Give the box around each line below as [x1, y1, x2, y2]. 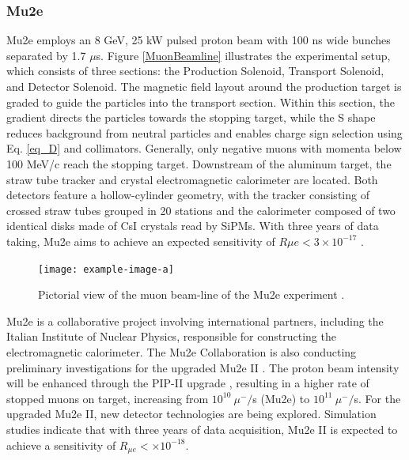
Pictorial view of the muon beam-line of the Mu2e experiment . [38, 286, 345, 303]
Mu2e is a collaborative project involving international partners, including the [6, 312, 384, 329]
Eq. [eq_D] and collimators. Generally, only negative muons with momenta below [6, 140, 402, 156]
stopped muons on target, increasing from [6, 390, 209, 406]
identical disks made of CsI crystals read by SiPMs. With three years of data [6, 217, 379, 234]
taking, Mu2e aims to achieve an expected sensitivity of [6, 232, 275, 249]
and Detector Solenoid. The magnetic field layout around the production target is [6, 78, 402, 94]
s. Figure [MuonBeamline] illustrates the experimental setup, [96, 47, 391, 63]
